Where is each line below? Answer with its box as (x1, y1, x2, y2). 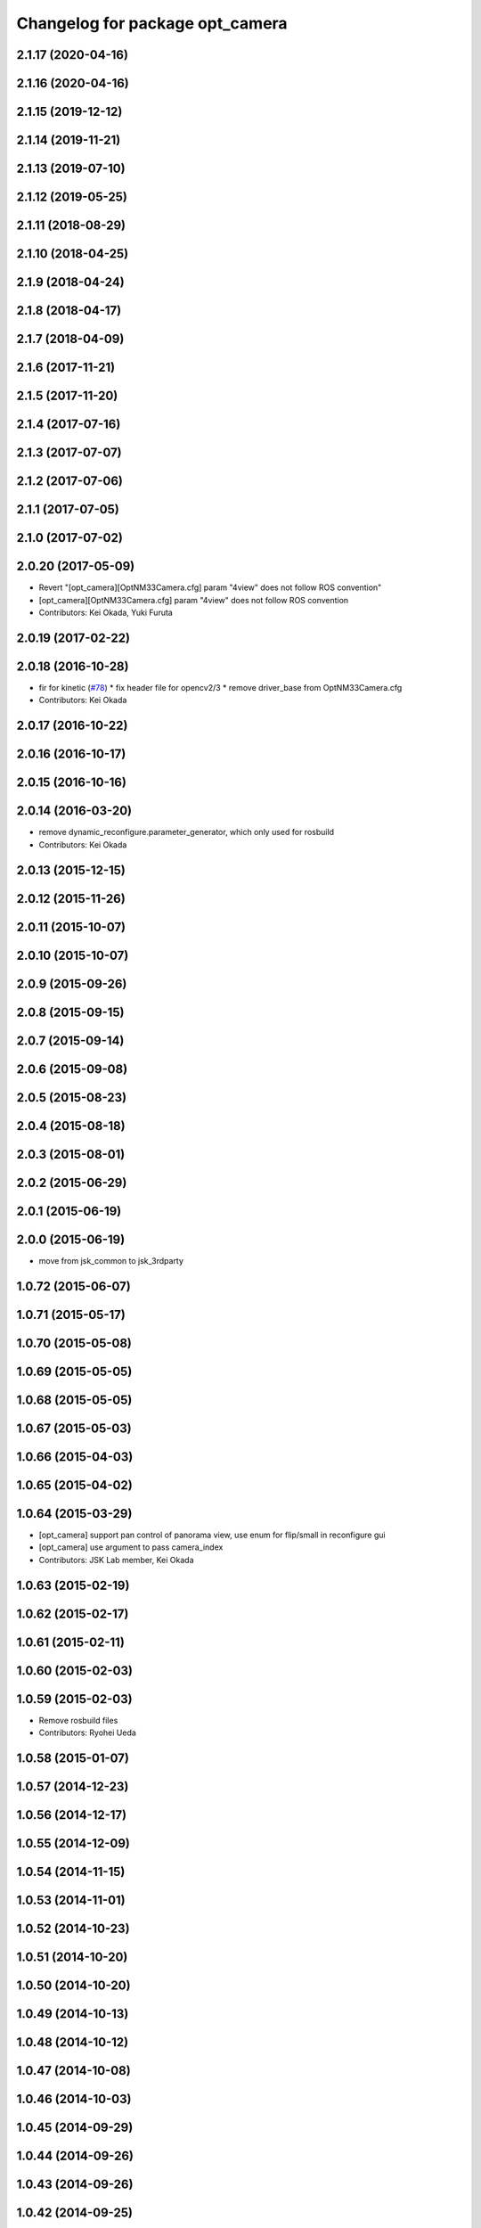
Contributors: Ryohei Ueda (38, 1727, 137, 1738)
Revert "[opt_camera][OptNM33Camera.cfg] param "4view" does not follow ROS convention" (38, 582, 382, 593)
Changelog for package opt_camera (16, 13, 289, 33)
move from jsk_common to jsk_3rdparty (38, 1255, 184, 1266)
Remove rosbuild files (38, 1715, 118, 1725)
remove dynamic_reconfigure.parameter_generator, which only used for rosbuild (38, 827, 334, 838)
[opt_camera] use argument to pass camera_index (38, 1542, 224, 1552)
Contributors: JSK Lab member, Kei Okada (38, 1554, 195, 1565)
